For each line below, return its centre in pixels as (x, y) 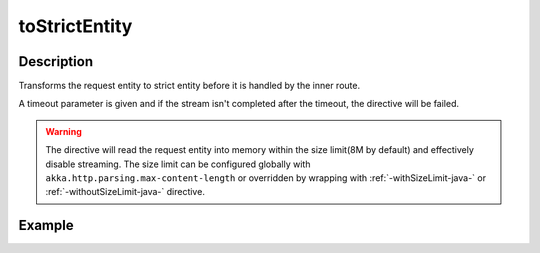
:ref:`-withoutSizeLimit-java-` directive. (125, 192)
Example (46, 225)
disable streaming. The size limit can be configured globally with (178, 164)
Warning (63, 131)
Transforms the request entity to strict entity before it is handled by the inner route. (189, 86)
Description (56, 61)
